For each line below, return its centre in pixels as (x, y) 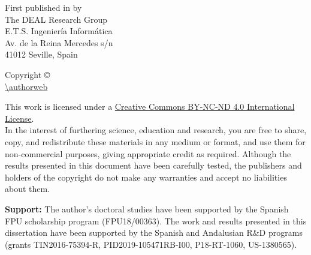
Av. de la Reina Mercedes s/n (59, 42)
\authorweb (26, 86)
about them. (28, 189)
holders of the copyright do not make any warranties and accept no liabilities (146, 177)
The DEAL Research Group (56, 19)
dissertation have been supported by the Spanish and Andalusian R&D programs (154, 232)
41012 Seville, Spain (41, 54)
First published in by (43, 7)
